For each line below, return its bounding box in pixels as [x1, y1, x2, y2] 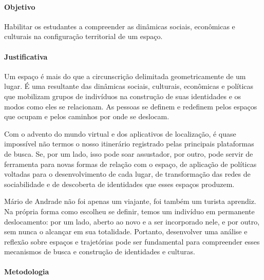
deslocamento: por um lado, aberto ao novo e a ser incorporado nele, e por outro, [4, 216, 260, 227]
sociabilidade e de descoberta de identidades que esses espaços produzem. [4, 178, 235, 189]
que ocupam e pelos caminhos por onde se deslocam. [4, 111, 169, 122]
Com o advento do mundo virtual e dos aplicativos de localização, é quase [4, 128, 236, 139]
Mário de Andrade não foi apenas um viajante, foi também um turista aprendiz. [4, 196, 256, 207]
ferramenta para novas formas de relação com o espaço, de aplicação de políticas [4, 158, 257, 169]
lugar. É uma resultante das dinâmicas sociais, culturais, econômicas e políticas [4, 81, 254, 91]
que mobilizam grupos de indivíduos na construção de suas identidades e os [4, 90, 241, 101]
